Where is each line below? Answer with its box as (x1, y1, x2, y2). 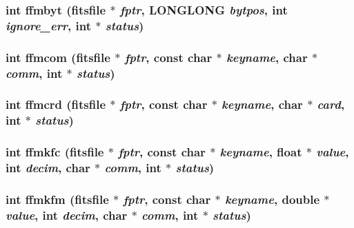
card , (317, 96, 345, 113)
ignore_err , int (6, 17, 92, 34)
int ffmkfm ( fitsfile (6, 190, 109, 207)
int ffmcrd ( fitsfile (6, 96, 106, 113)
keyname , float (219, 143, 302, 160)
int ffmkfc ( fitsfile (6, 143, 104, 160)
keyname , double (224, 190, 320, 207)
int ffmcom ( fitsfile (6, 48, 110, 65)
